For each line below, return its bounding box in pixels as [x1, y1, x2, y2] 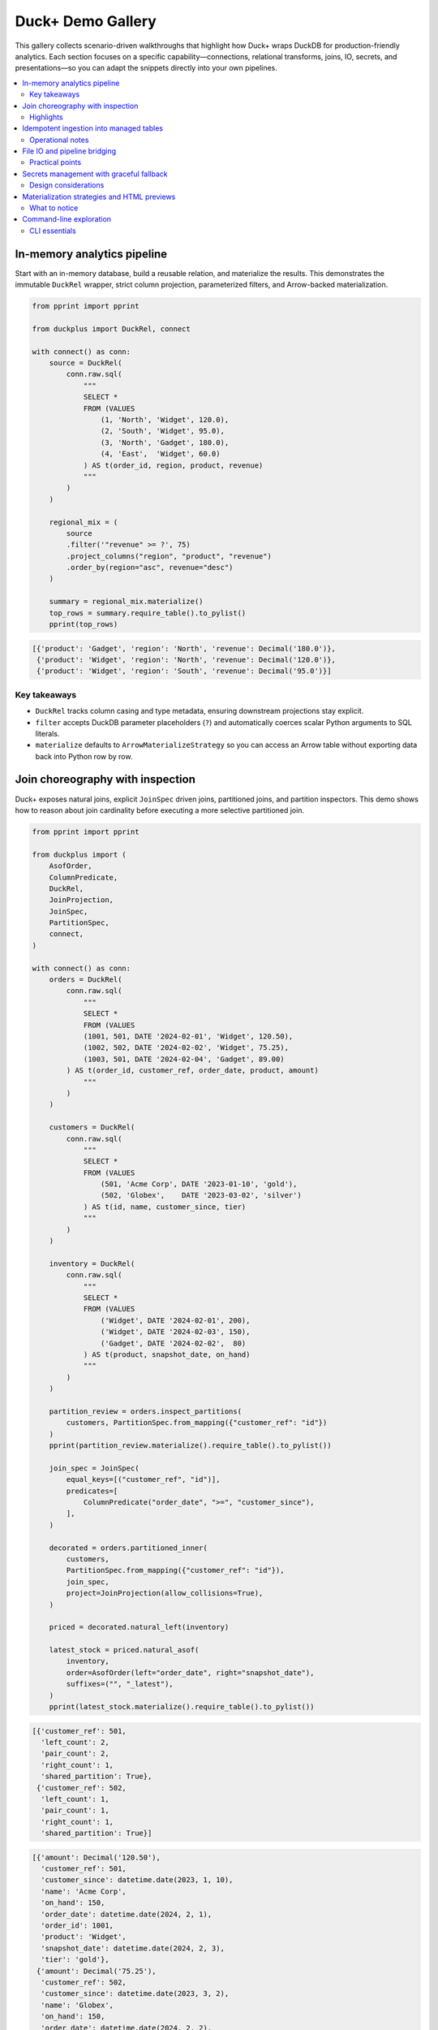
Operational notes [29, 135, 89, 145]
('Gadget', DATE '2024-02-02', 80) [100, 1338, 247, 1348]
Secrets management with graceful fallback [22, 169, 168, 179]
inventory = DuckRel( [49, 1259, 135, 1268]
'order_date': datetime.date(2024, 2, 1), [41, 1909, 213, 1919]
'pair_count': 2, [41, 1749, 109, 1758]
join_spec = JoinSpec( [49, 1463, 140, 1473]
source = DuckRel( [49, 358, 122, 368]
